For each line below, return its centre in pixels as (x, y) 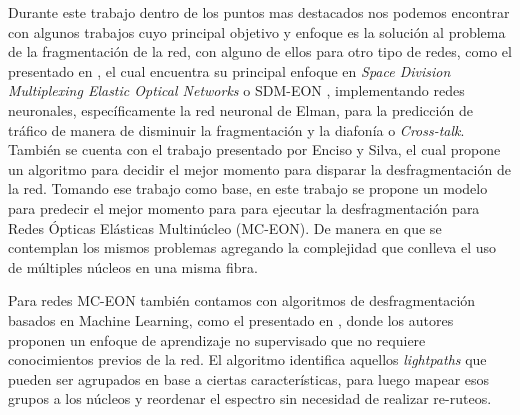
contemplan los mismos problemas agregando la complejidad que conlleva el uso (252, 247)
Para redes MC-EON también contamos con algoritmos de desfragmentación (242, 300)
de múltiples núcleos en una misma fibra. (133, 266)
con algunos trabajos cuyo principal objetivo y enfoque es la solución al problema (257, 31)
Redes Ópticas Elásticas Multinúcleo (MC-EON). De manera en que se (225, 227)
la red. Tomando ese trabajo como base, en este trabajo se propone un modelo (248, 188)
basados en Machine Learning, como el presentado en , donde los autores (231, 319)
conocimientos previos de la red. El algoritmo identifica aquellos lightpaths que (247, 359)
